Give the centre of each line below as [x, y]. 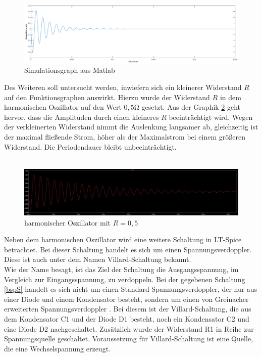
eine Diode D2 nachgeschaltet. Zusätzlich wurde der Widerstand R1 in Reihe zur [129, 328]
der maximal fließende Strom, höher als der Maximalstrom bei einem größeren [125, 136]
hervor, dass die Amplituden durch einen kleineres [82, 117]
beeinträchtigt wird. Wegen [211, 117]
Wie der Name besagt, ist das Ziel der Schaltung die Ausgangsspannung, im [121, 269]
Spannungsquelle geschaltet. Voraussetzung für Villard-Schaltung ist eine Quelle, [128, 339]
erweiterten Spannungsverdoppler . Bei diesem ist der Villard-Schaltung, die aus [128, 309]
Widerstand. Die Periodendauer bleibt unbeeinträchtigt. [90, 146]
